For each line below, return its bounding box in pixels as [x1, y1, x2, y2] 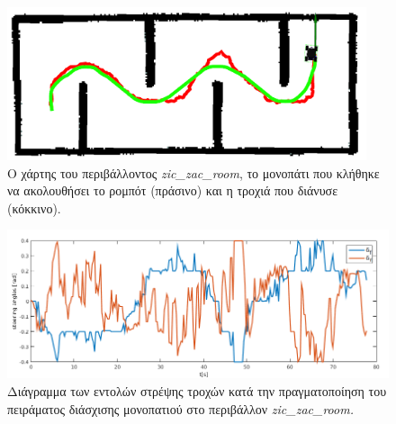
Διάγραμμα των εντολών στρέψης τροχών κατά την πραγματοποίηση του [7, 381, 387, 400]
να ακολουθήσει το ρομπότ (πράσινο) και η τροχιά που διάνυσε [7, 181, 338, 200]
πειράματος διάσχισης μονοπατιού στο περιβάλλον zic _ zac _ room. [7, 399, 354, 418]
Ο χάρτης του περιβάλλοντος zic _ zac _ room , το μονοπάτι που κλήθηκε [7, 163, 380, 182]
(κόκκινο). [7, 198, 61, 217]
